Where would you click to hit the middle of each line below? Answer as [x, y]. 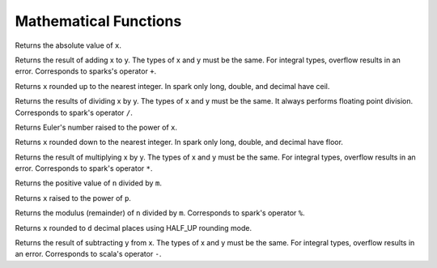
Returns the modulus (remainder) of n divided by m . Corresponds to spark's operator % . [160, 213]
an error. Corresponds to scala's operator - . [88, 254]
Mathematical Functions [98, 21]
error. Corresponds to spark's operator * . [84, 168]
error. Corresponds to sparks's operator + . [86, 71]
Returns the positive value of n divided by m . [88, 183]
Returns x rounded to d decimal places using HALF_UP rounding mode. [134, 228]
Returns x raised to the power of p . [73, 198]
